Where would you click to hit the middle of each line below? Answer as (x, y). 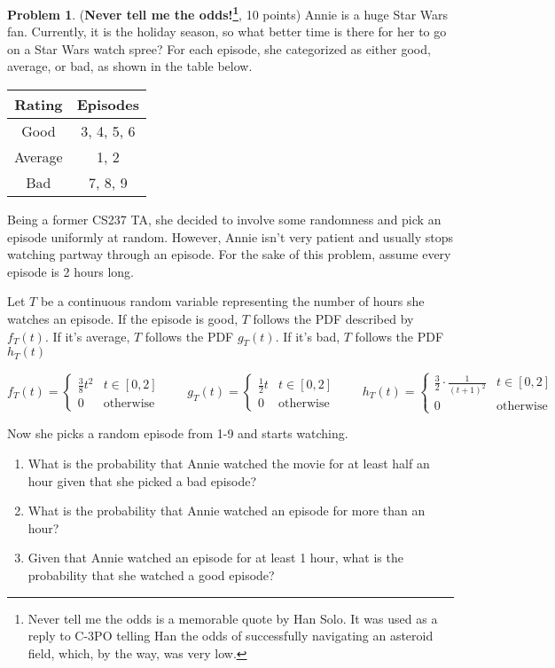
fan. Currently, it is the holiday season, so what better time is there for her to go (227, 31)
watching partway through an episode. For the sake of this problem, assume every (229, 254)
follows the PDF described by (333, 318)
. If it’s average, (87, 336)
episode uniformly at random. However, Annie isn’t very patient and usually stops (231, 236)
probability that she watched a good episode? (151, 574)
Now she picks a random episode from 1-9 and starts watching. (178, 433)
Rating (39, 105)
